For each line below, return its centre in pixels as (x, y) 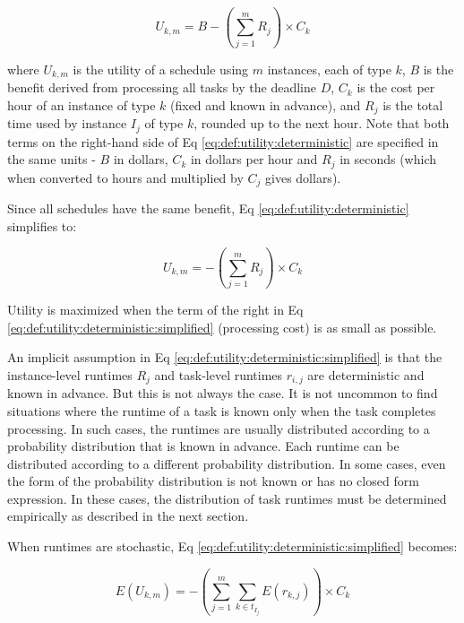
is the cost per (396, 87)
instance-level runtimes (70, 374)
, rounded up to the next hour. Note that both (322, 123)
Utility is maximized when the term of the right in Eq (155, 310)
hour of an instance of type (82, 104)
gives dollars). (303, 177)
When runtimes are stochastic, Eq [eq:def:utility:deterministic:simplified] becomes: (232, 546)
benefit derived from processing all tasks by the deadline (162, 87)
